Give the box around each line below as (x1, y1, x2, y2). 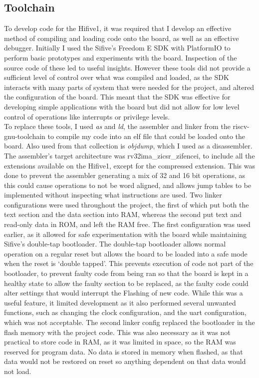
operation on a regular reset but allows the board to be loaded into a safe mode (4, 248, 248, 258)
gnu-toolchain (4, 130, 45, 141)
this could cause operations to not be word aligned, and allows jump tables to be (4, 179, 252, 190)
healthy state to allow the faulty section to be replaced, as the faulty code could (4, 277, 249, 288)
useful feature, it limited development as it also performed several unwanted (4, 297, 236, 307)
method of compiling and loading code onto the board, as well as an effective (4, 32, 239, 43)
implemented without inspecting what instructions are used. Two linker (4, 189, 222, 200)
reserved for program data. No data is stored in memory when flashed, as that (4, 346, 243, 356)
